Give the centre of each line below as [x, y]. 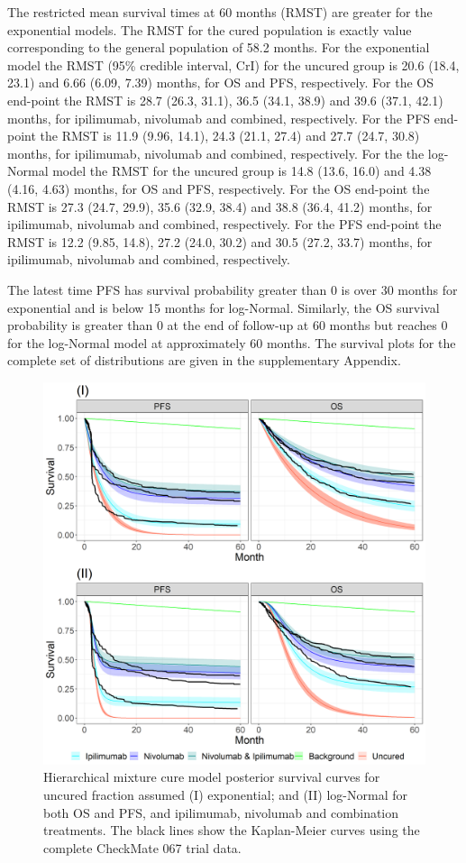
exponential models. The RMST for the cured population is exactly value [210, 29]
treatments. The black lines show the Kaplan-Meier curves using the [232, 830]
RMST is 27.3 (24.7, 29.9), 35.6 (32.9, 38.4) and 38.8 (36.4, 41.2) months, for [220, 206]
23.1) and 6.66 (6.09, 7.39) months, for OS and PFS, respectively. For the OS [221, 83]
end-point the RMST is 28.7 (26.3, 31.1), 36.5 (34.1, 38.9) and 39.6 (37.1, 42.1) [225, 100]
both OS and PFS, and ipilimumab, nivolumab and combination [221, 812]
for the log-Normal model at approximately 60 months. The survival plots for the [232, 342]
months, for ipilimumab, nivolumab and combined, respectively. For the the [216, 153]
